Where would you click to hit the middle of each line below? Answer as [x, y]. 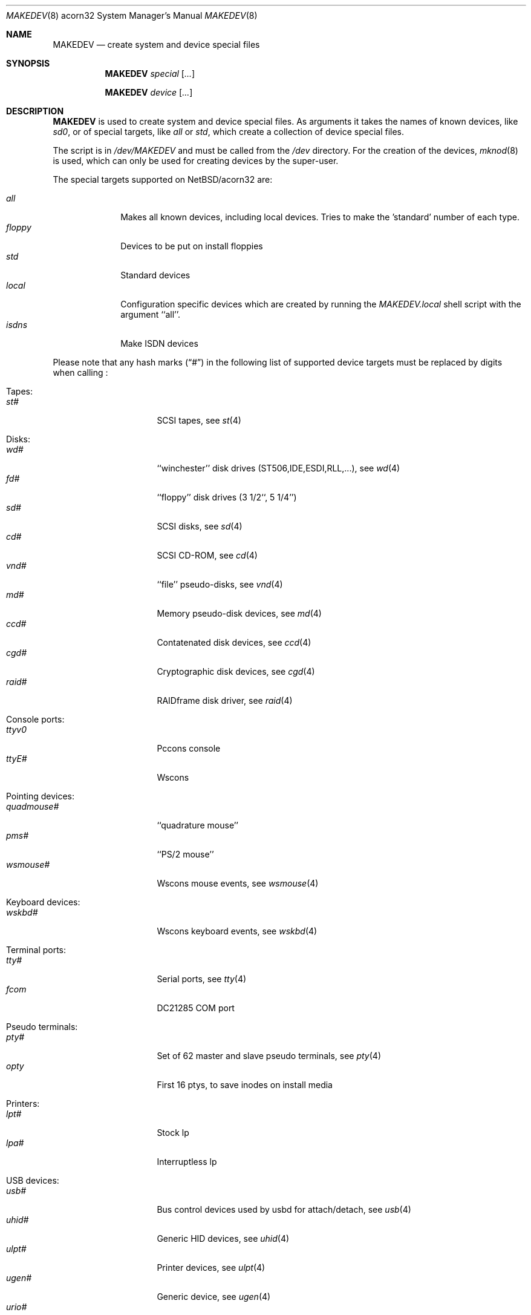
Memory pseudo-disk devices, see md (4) [239, 613]
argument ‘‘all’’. [151, 314]
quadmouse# [33, 806]
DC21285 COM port [196, 1008]
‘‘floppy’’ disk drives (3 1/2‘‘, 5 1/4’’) [227, 497]
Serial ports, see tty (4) [202, 979]
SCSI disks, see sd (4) [200, 526]
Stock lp [173, 1133]
